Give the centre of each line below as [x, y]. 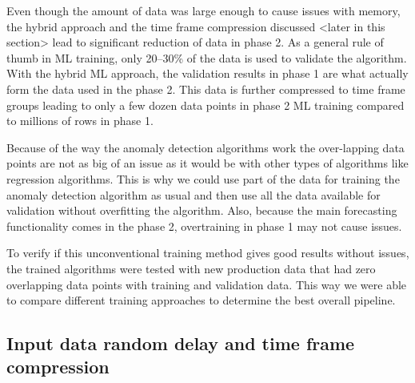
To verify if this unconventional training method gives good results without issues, [208, 253]
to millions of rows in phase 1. [80, 121]
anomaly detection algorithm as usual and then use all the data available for [194, 194]
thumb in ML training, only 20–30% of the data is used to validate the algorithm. [207, 57]
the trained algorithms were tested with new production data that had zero [191, 268]
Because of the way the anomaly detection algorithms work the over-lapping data [206, 147]
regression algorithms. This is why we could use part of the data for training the [203, 178]
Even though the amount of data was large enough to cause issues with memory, [204, 10]
